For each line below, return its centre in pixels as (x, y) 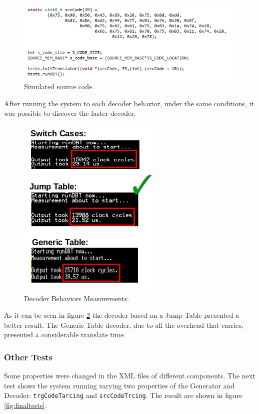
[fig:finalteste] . (25, 405)
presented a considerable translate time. (65, 335)
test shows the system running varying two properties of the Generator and (119, 385)
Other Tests (28, 357)
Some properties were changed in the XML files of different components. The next (130, 376)
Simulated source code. (59, 86)
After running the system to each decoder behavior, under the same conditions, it (129, 103)
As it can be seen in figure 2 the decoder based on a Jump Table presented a (121, 315)
